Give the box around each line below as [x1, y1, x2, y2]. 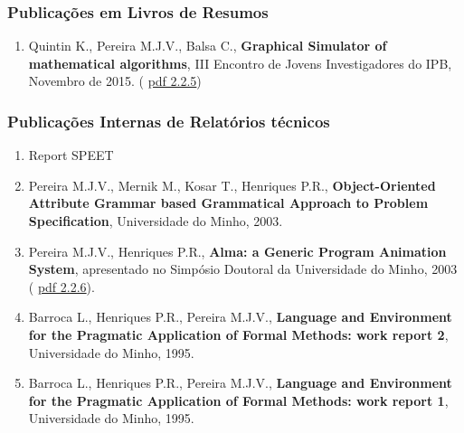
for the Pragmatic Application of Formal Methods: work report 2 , [28, 325, 449, 344]
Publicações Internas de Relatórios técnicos [7, 109, 330, 132]
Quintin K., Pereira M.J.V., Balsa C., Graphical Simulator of [28, 36, 387, 55]
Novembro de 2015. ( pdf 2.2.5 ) [28, 71, 202, 90]
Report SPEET [28, 146, 114, 165]
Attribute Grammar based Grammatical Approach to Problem [28, 193, 429, 212]
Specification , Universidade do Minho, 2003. [28, 212, 283, 230]
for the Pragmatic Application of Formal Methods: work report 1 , [28, 391, 449, 409]
